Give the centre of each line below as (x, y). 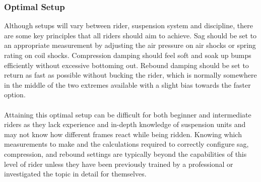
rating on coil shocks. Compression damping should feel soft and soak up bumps (128, 55)
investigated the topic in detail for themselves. (75, 174)
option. (15, 95)
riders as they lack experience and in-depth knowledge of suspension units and (125, 124)
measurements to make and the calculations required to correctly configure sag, (126, 144)
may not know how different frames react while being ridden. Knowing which (123, 134)
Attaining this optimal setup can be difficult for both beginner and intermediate (128, 114)
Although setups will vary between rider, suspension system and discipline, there (128, 25)
